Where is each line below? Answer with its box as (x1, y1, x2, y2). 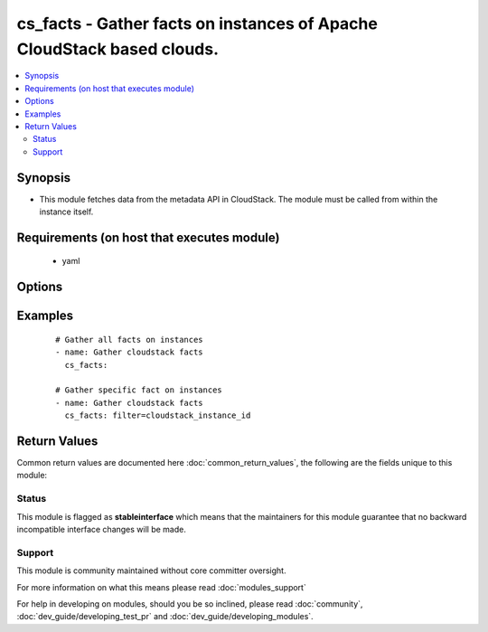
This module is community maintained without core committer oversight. (16, 565, 286, 576)
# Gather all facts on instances (55, 335, 203, 344)
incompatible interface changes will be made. (16, 524, 187, 534)
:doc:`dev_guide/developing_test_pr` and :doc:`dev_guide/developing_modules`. (16, 611, 314, 622)
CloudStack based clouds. (16, 39, 220, 59)
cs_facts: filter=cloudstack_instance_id (64, 410, 251, 420)
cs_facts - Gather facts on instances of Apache (16, 14, 379, 33)
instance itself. (39, 206, 94, 217)
